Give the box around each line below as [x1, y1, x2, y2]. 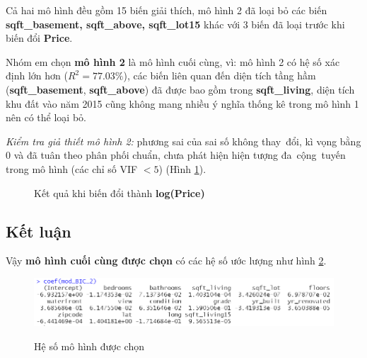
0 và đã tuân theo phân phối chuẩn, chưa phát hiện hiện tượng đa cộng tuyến [6, 147, 346, 162]
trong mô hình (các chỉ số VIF [6, 161, 138, 176]
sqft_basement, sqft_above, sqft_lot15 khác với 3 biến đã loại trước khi [6, 16, 345, 31]
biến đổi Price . [6, 30, 73, 45]
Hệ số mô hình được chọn [34, 338, 145, 353]
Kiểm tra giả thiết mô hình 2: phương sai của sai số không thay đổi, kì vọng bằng [6, 133, 361, 148]
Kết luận [6, 220, 71, 242]
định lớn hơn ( [6, 68, 68, 83]
